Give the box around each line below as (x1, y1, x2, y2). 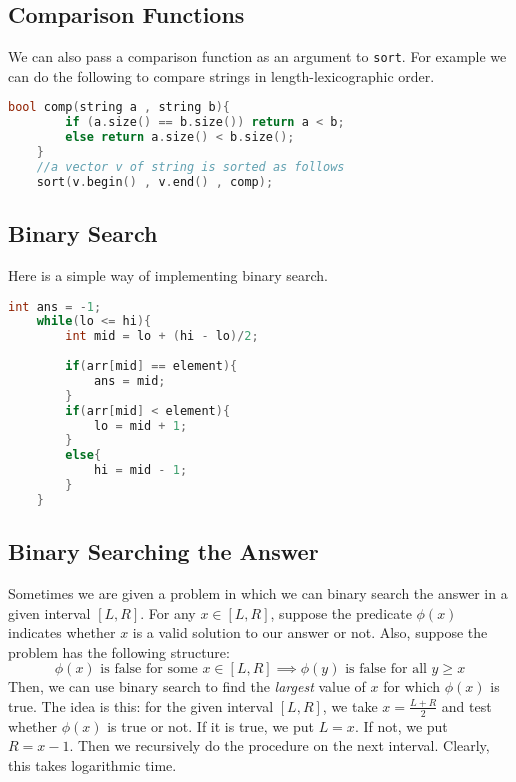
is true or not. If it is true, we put (107, 715, 314, 736)
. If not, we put (354, 715, 448, 736)
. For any (140, 602, 196, 623)
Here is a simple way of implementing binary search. (8, 264, 328, 285)
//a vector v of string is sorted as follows (36, 159, 345, 174)
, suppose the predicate (270, 602, 412, 623)
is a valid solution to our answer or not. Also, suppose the (132, 622, 488, 643)
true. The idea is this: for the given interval (8, 695, 274, 716)
